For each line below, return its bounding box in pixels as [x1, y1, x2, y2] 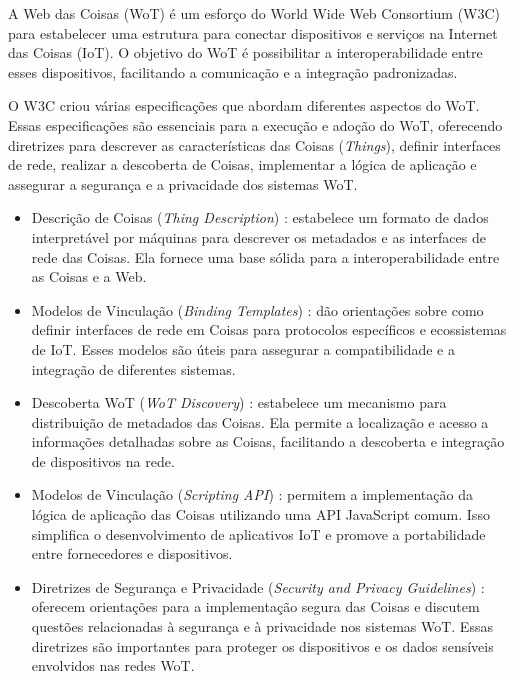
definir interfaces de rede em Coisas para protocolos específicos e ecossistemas [31, 319, 507, 340]
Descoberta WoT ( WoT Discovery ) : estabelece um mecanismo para [31, 392, 447, 413]
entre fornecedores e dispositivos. [31, 543, 233, 564]
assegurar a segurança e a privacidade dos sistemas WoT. [8, 173, 358, 194]
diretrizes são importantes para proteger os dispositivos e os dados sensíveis [31, 635, 494, 656]
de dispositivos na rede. [31, 450, 175, 471]
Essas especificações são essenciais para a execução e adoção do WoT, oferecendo [8, 114, 503, 135]
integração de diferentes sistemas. [31, 358, 236, 379]
